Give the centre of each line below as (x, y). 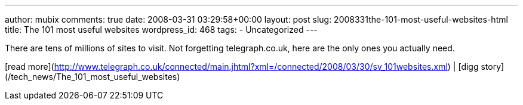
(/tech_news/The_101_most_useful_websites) (93, 77)
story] (493, 67)
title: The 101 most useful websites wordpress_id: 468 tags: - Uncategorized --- (161, 30)
